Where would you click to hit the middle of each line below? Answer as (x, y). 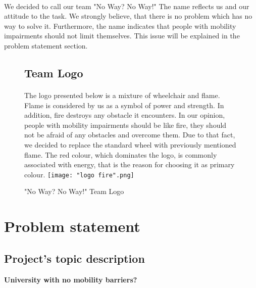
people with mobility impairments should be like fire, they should (125, 125)
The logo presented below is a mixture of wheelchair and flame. (122, 95)
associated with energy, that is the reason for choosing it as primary (130, 164)
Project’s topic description (74, 258)
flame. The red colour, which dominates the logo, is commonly (121, 154)
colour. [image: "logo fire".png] (79, 174)
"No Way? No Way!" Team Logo (74, 191)
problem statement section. (46, 45)
